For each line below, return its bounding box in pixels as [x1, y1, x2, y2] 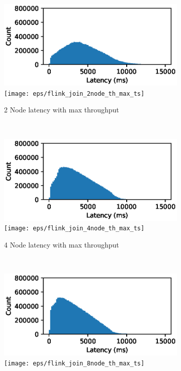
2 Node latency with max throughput [4, 104, 119, 115]
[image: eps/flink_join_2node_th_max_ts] [4, 90, 145, 97]
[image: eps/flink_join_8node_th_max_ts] [4, 360, 145, 367]
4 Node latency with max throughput [4, 239, 119, 250]
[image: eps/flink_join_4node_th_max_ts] [4, 225, 145, 232]
